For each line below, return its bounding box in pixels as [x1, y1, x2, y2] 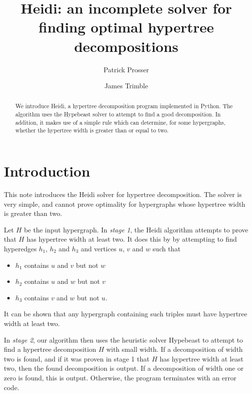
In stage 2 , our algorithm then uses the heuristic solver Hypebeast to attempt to [4, 334, 243, 345]
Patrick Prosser [103, 64, 149, 74]
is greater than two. [4, 208, 62, 218]
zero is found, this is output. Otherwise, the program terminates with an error [4, 372, 236, 382]
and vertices [81, 244, 117, 254]
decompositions [74, 36, 179, 56]
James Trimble [104, 81, 148, 91]
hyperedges [4, 244, 37, 254]
